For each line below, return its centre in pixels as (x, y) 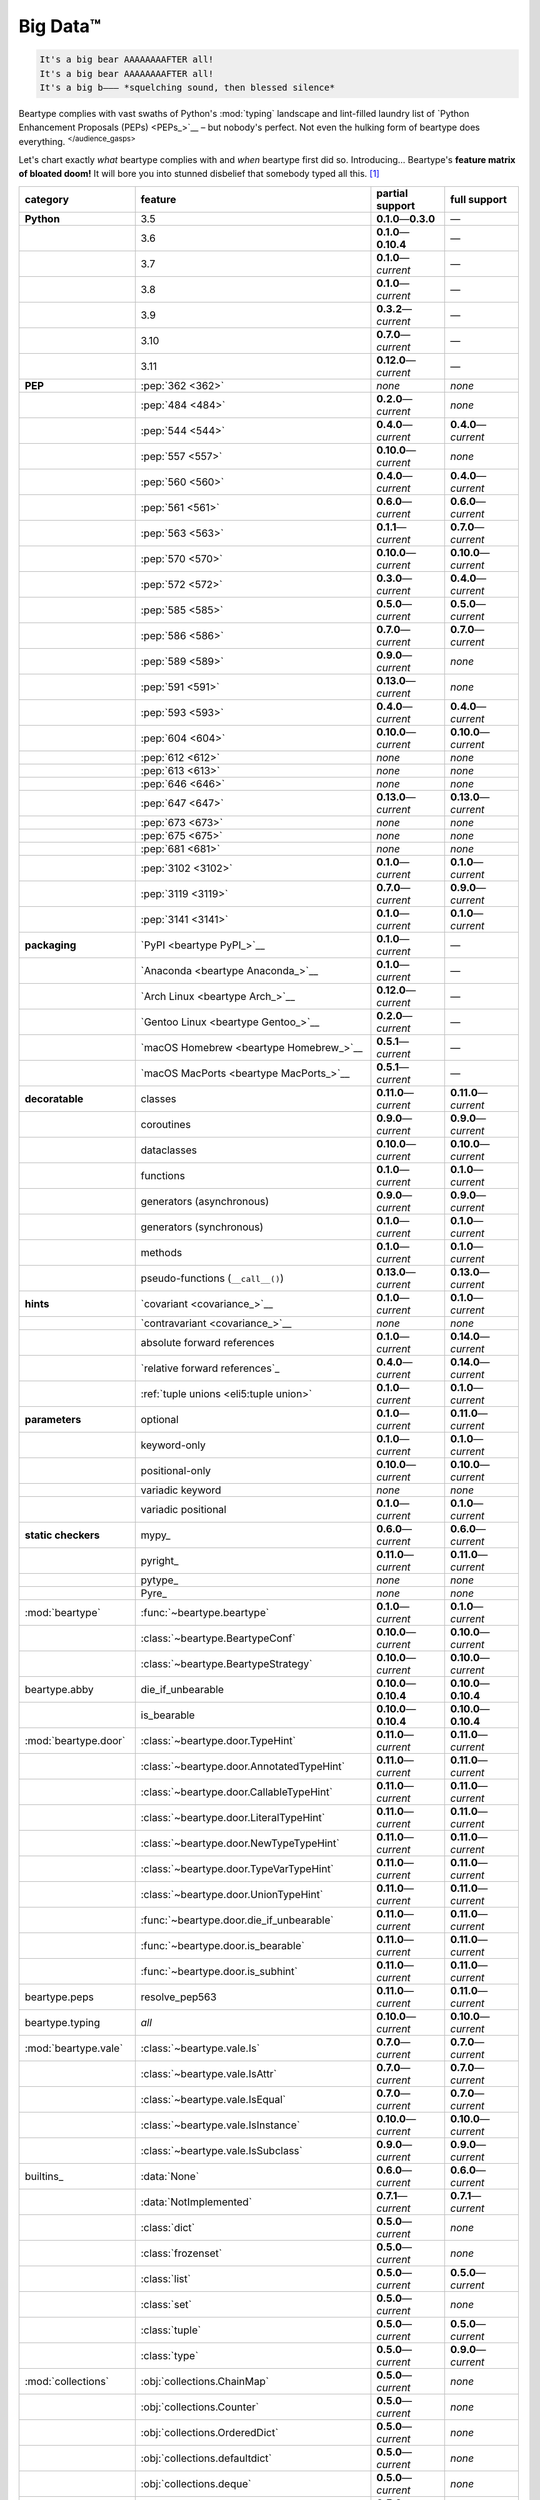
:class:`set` (166, 2304)
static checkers (62, 1535)
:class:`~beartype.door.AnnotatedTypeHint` (242, 1766)
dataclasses (168, 1150)
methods (161, 1252)
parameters (53, 1419)
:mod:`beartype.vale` (74, 2048)
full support (478, 199)
